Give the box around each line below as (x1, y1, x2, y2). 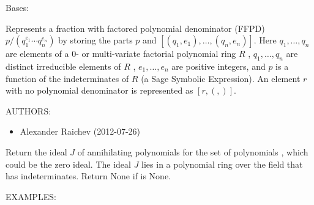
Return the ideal (6, 145, 67, 158)
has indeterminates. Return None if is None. (6, 170, 171, 182)
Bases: (6, 1, 29, 13)
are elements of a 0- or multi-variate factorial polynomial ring (6, 47, 236, 60)
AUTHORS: (6, 104, 51, 117)
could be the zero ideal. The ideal (6, 157, 131, 170)
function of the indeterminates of (6, 72, 129, 84)
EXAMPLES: (6, 190, 56, 203)
